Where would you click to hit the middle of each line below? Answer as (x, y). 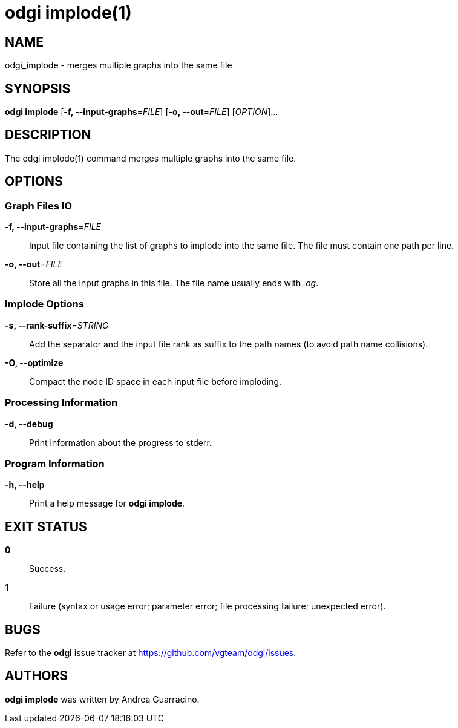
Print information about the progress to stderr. (120, 442)
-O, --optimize (34, 362)
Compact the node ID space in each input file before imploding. (155, 381)
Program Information (55, 463)
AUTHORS (37, 676)
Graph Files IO (39, 205)
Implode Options (44, 304)
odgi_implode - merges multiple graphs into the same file (119, 65)
